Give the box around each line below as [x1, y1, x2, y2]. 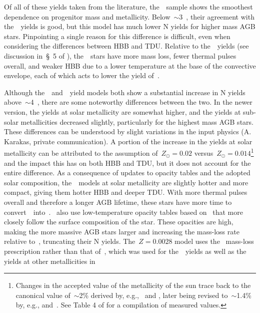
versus [194, 147, 213, 158]
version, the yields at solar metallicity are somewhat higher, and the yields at [4, 106, 241, 117]
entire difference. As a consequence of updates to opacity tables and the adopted [4, 167, 250, 178]
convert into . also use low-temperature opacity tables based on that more [4, 206, 243, 217]
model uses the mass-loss [174, 236, 254, 246]
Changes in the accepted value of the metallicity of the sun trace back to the [15, 280, 251, 290]
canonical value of [15, 289, 70, 300]
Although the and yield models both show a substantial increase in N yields [4, 87, 245, 97]
